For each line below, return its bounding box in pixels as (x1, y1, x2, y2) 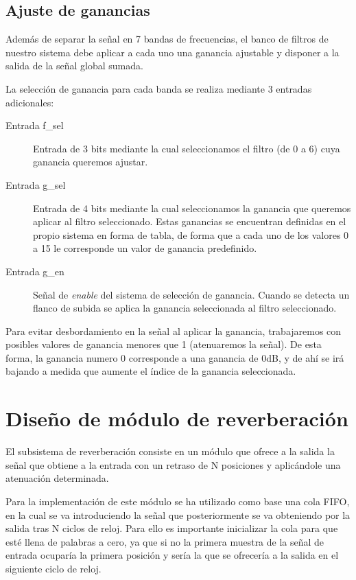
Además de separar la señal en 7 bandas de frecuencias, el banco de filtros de (5, 32, 329, 46)
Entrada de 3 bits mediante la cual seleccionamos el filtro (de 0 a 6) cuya (33, 141, 340, 155)
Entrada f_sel (5, 118, 64, 132)
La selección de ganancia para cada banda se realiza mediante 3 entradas (5, 81, 312, 95)
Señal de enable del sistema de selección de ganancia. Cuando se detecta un (33, 287, 350, 301)
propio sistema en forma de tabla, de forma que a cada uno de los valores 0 (33, 227, 349, 242)
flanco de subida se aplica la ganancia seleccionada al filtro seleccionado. (33, 301, 337, 315)
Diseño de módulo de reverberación (5, 404, 348, 432)
